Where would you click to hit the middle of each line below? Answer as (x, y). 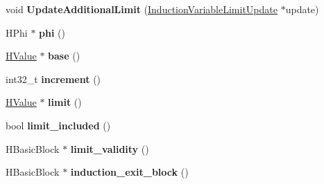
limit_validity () (110, 148)
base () (64, 56)
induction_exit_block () (129, 172)
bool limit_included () (58, 125)
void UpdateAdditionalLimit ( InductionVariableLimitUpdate (142, 9)
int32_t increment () (53, 79)
